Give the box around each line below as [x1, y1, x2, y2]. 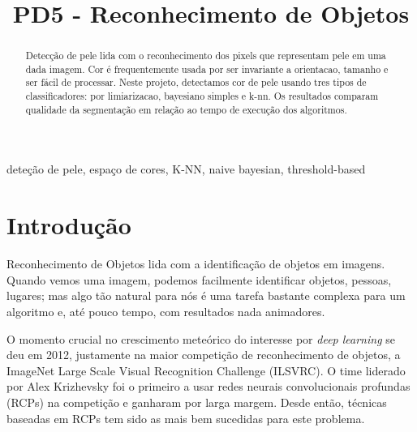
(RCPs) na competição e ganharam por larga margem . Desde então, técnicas [6, 393, 387, 410]
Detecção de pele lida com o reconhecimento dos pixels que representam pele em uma [25, 49, 386, 62]
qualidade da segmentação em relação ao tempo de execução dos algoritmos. [25, 102, 347, 116]
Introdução [6, 208, 131, 242]
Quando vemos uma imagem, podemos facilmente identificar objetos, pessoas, [6, 271, 392, 288]
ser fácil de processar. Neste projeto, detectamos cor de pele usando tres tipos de [25, 75, 367, 89]
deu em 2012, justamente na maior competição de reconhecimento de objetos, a [6, 346, 401, 363]
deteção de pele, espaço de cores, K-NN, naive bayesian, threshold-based [6, 160, 366, 178]
